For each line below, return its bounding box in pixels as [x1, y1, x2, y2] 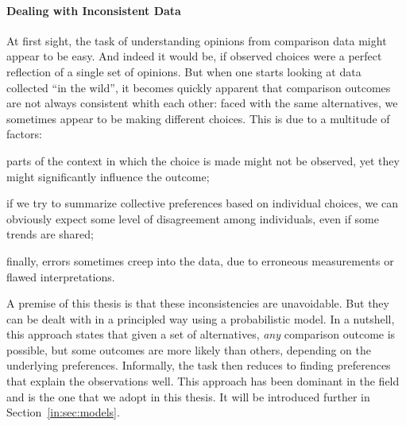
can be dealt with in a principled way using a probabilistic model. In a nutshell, [6, 310, 395, 327]
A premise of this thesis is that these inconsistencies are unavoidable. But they [6, 295, 389, 312]
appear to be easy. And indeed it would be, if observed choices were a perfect [6, 48, 382, 64]
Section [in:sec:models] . [6, 404, 120, 420]
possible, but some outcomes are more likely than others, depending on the [6, 341, 371, 358]
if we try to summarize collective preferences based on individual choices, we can [6, 195, 399, 211]
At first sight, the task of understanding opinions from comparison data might [6, 32, 387, 48]
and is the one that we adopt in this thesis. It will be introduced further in [6, 388, 370, 405]
